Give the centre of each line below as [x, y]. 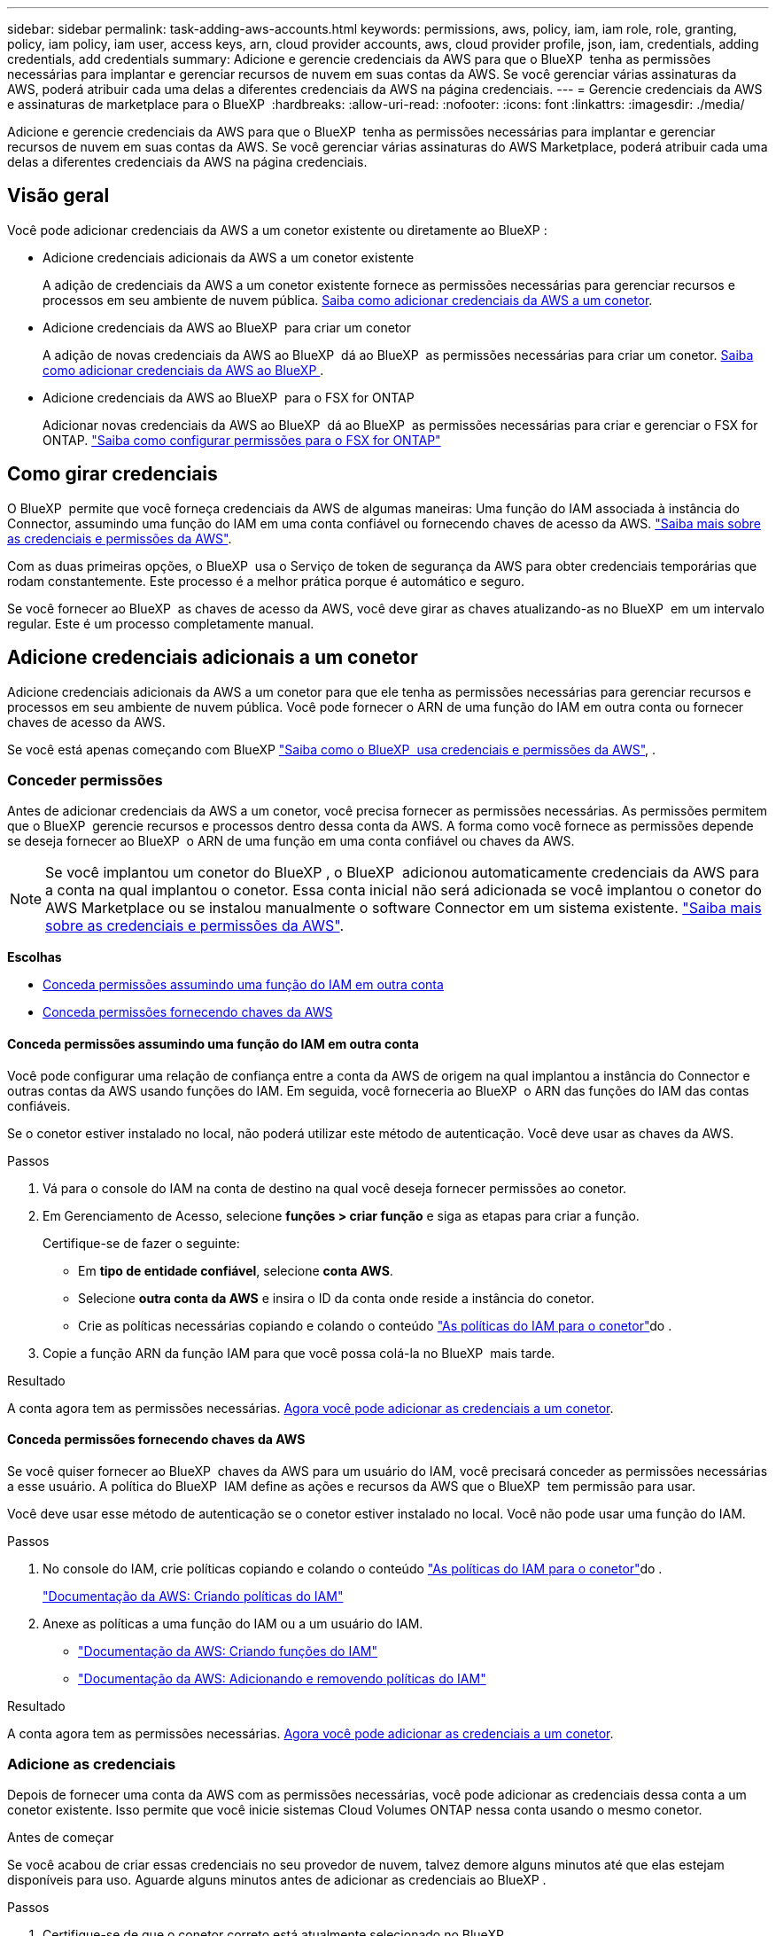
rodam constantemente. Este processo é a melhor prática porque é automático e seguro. [266, 581]
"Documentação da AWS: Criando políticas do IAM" [193, 1596]
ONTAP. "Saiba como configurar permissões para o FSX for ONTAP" [242, 440]
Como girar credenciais [113, 474]
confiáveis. [39, 1105]
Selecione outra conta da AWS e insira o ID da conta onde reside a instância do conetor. [336, 1298]
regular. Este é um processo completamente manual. [161, 623]
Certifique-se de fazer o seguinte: [141, 1243]
